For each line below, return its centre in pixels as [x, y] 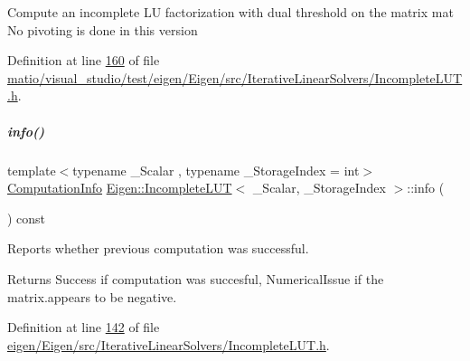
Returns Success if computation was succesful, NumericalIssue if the [196, 278]
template [32, 170]
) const [27, 218]
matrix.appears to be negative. [92, 296]
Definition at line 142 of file [84, 327]
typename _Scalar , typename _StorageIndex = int [216, 170]
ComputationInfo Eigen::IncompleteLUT [120, 188]
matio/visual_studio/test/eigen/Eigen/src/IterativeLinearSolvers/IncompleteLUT [235, 77]
